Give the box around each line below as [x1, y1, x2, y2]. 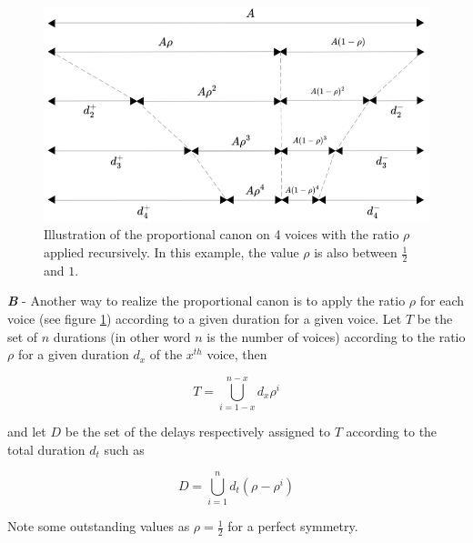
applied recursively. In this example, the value [44, 243, 299, 262]
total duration [7, 439, 86, 458]
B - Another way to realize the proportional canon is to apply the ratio [7, 291, 406, 310]
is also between [314, 243, 398, 262]
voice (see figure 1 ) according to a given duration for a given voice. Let [7, 309, 402, 328]
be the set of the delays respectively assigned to [65, 421, 330, 440]
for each [419, 291, 465, 310]
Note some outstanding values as [7, 517, 190, 536]
